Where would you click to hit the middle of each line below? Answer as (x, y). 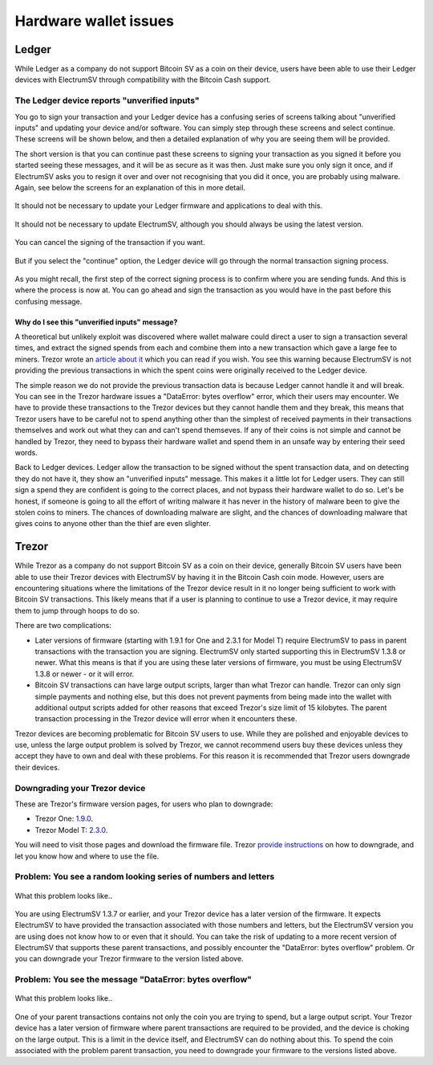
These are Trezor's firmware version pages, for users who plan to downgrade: (144, 804)
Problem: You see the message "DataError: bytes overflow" (134, 980)
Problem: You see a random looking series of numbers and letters (145, 877)
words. (26, 452)
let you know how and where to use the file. (87, 856)
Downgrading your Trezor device (80, 788)
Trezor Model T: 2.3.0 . (71, 830)
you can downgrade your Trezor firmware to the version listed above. (129, 959)
